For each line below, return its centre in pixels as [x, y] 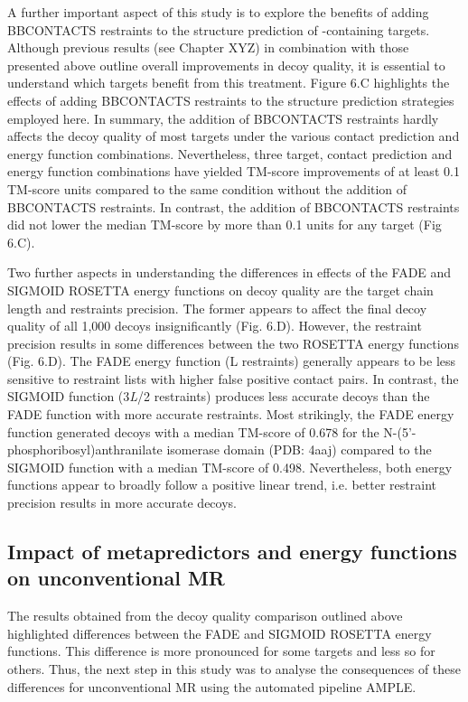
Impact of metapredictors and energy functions [232, 552]
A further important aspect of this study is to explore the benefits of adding [218, 12]
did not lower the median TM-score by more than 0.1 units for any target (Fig [225, 225]
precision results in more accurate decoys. [122, 503]
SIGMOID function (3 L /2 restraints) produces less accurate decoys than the [219, 396]
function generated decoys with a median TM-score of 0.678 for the [193, 431]
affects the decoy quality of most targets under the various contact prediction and [234, 136]
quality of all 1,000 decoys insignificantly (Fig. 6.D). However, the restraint [215, 326]
